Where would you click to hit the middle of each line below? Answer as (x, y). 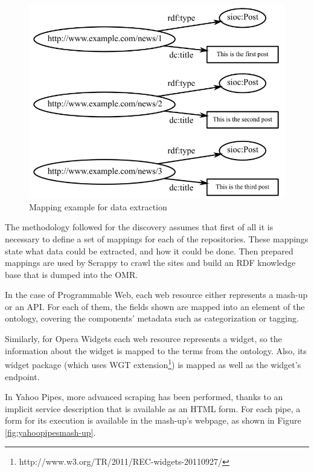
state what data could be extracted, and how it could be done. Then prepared (149, 251)
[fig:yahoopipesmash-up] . (50, 432)
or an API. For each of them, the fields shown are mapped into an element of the (155, 306)
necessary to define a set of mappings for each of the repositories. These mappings (157, 238)
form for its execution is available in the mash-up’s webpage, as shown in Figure (153, 420)
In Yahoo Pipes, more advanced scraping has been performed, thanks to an (144, 397)
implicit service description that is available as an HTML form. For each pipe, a (153, 408)
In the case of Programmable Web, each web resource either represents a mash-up (156, 295)
